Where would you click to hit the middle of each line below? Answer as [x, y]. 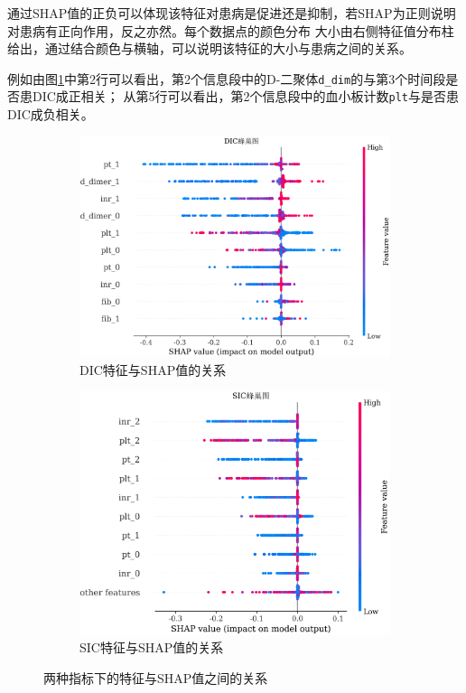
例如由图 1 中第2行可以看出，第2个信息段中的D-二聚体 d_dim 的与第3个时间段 [227, 78]
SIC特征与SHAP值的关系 [152, 647]
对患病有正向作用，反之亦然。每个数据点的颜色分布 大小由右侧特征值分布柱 [231, 30]
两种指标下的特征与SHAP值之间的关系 [156, 677]
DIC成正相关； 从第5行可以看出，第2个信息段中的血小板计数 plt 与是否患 [246, 96]
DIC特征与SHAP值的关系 [153, 369]
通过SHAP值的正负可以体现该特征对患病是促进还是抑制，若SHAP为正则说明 [232, 13]
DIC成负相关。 [51, 114]
